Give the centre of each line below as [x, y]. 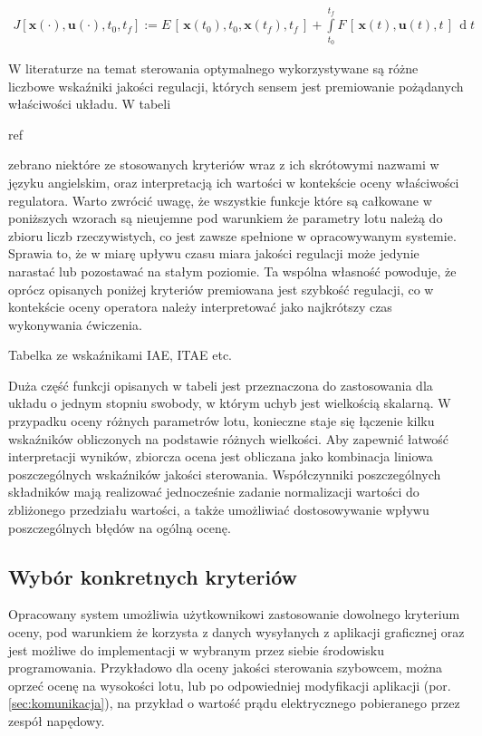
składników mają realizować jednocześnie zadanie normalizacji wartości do [214, 492]
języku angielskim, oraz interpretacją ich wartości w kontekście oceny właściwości [234, 182]
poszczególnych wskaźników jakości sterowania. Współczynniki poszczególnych [225, 474]
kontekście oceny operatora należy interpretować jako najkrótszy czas [200, 307]
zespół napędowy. [57, 720]
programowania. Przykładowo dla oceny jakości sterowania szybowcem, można [225, 668]
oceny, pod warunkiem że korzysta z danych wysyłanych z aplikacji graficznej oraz [236, 632]
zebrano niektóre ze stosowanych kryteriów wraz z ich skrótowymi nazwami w [224, 165]
